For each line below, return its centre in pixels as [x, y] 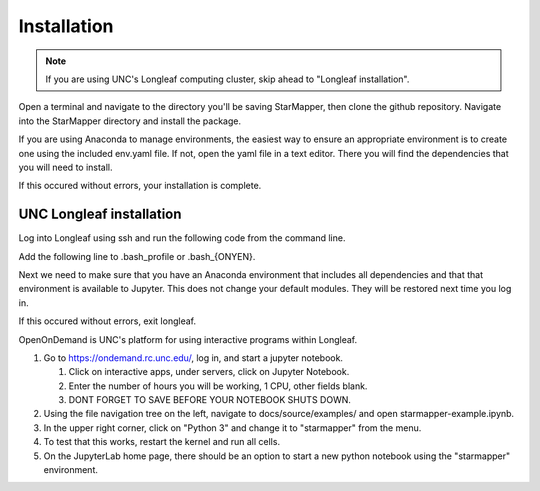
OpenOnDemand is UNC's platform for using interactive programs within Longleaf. [188, 339]
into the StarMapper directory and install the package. [130, 121]
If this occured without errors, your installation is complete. [140, 186]
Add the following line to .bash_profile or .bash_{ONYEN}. [137, 256]
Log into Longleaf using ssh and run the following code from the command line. [182, 238]
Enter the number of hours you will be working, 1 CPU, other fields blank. [218, 386]
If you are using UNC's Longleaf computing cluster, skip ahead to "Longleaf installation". [227, 79]
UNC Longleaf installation [100, 214]
